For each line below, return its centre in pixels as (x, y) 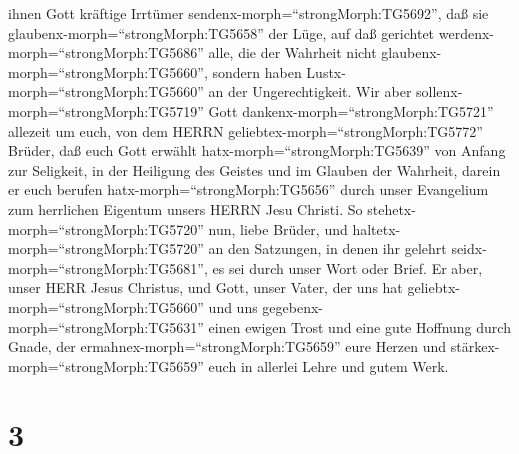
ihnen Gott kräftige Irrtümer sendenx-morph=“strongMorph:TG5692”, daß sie (248, 13)
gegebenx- (293, 306)
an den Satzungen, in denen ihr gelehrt (327, 248)
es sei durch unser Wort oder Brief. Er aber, (347, 267)
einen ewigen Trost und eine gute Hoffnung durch (359, 326)
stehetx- (391, 208)
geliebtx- (433, 287)
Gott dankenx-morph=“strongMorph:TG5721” (351, 110)
